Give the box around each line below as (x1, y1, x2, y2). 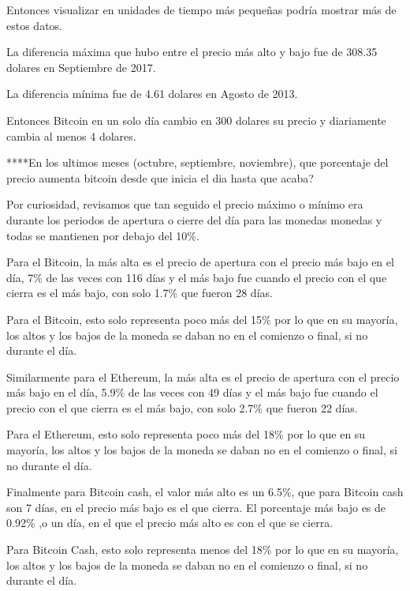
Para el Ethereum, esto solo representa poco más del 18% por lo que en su (6, 426, 366, 442)
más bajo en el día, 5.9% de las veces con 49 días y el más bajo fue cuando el (6, 384, 378, 401)
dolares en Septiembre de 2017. (6, 58, 156, 75)
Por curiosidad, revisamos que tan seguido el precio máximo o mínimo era (6, 196, 363, 213)
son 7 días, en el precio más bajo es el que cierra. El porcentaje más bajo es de (6, 499, 386, 515)
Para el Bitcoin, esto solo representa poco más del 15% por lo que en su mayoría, (6, 311, 398, 327)
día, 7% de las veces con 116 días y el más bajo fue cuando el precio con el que (6, 269, 387, 285)
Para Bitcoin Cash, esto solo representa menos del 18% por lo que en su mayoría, (6, 541, 399, 558)
